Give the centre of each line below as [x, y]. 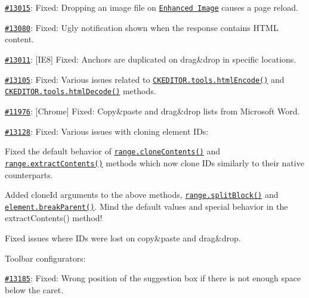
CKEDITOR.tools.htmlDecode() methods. [81, 91]
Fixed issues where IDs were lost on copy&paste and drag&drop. [123, 238]
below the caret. [34, 289]
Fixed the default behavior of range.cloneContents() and [113, 151]
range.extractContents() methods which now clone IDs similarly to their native [154, 162]
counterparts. [29, 174]
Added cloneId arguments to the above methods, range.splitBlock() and [142, 195]
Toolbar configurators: [45, 258]
